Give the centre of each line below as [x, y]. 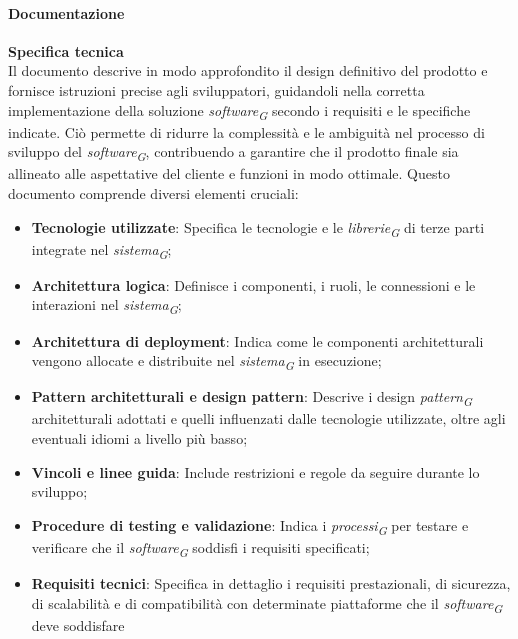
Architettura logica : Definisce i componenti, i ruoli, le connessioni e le [253, 284]
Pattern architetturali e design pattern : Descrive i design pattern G [251, 398]
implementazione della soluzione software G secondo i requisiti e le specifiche [239, 111]
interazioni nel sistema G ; [106, 306]
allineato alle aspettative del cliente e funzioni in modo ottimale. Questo [229, 173]
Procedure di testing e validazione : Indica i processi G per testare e [250, 526]
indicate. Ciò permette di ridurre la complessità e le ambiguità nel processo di [246, 131]
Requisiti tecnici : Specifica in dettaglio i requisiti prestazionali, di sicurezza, [271, 583]
